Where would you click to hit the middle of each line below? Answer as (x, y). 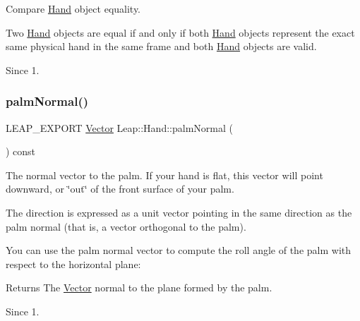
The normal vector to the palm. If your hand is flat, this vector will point (164, 175)
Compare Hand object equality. (73, 8)
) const (21, 151)
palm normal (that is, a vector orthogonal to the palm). (126, 226)
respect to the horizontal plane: (73, 264)
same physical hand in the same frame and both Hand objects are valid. (161, 46)
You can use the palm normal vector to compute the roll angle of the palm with (179, 250)
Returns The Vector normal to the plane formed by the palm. (139, 287)
